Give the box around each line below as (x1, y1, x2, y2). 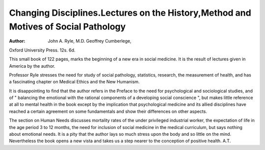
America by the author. (9, 63, 55, 69)
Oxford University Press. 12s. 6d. (9, 47, 76, 53)
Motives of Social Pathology (9, 21, 126, 32)
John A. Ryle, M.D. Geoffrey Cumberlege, (48, 38, 132, 44)
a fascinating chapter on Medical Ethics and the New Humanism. (9, 79, 140, 85)
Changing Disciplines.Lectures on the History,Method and (9, 7, 251, 18)
